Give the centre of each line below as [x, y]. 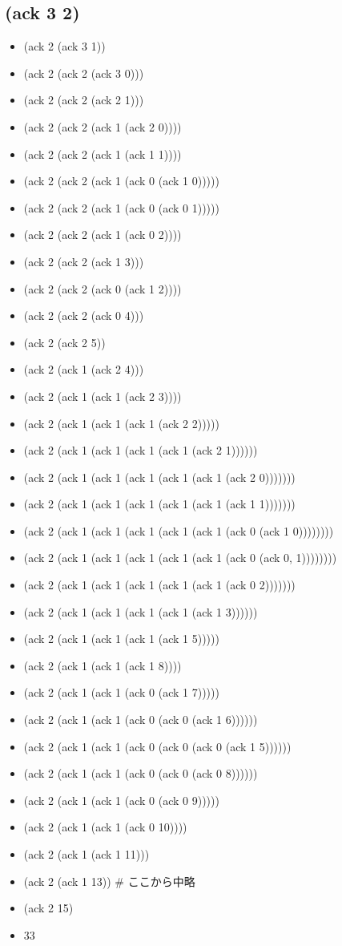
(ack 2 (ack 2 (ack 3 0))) [84, 73]
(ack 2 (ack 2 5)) [64, 342]
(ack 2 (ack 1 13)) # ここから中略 [109, 881]
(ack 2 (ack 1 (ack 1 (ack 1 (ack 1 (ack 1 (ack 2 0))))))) [159, 477]
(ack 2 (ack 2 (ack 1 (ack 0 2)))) [103, 234]
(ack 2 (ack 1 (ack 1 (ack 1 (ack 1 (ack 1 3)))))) [141, 611]
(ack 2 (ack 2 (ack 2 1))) [84, 100]
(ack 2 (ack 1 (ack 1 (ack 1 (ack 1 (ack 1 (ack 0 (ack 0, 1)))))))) [180, 558]
